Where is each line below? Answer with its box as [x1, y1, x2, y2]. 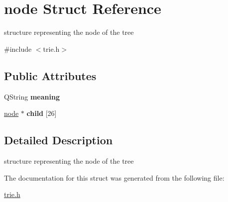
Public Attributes [4, 68, 97, 83]
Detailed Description [4, 132, 113, 148]
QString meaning [4, 91, 60, 101]
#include [4, 43, 32, 54]
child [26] [26, 108, 57, 118]
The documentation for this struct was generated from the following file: [4, 172, 225, 183]
